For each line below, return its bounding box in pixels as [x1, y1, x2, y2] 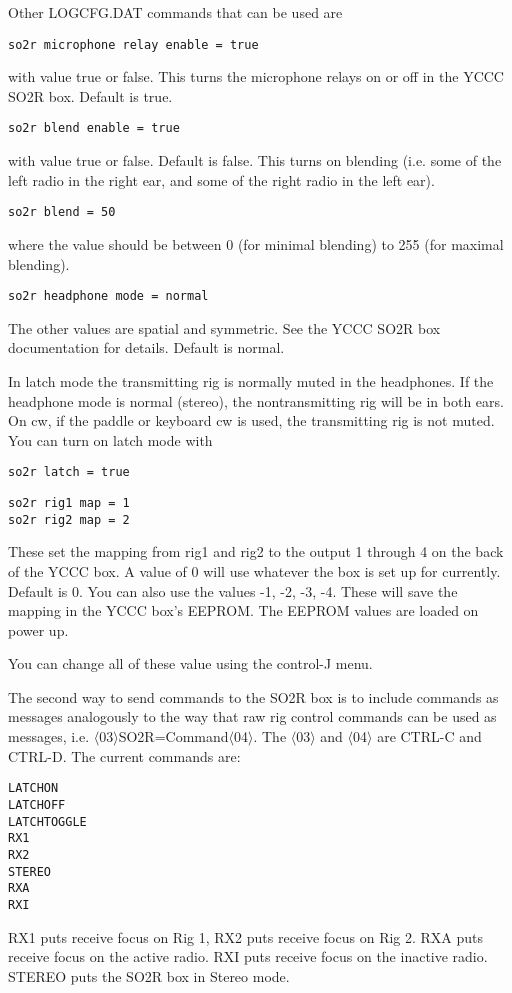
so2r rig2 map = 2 [8, 512, 130, 527]
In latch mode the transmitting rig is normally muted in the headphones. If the [8, 370, 494, 391]
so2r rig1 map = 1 [8, 496, 130, 510]
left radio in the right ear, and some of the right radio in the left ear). [8, 169, 435, 190]
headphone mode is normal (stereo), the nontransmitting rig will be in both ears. [8, 390, 504, 411]
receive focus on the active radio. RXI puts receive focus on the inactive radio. [8, 946, 488, 967]
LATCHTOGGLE [8, 814, 87, 829]
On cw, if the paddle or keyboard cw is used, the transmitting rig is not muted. [8, 410, 495, 431]
